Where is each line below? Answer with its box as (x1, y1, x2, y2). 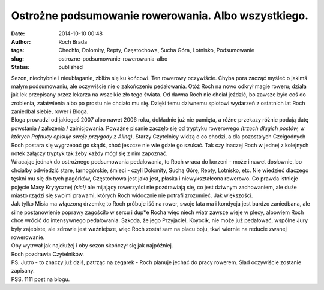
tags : (11, 47, 25, 54)
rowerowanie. (11, 234, 45, 241)
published (58, 64, 83, 71)
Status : (11, 64, 30, 71)
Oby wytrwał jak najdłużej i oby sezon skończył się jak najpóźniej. (11, 242, 173, 249)
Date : (11, 30, 25, 37)
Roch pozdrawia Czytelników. (11, 250, 84, 258)
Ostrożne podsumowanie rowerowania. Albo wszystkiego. (11, 9, 309, 22)
